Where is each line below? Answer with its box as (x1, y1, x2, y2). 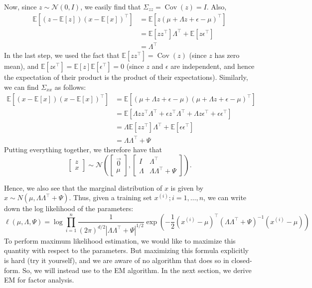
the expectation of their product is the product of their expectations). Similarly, (4, 72, 248, 82)
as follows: (54, 81, 86, 92)
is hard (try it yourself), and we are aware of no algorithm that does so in (4, 255, 229, 265)
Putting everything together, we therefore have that (4, 144, 162, 154)
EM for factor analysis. (4, 275, 74, 285)
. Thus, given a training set (69, 192, 152, 203)
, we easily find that (80, 1, 141, 11)
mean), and (4, 61, 39, 71)
